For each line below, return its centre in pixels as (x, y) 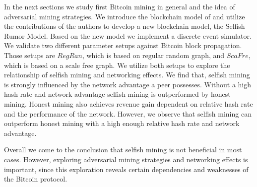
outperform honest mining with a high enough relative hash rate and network (122, 123)
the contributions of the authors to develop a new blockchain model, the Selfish (125, 26)
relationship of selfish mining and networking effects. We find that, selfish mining (127, 75)
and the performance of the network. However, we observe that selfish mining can (128, 113)
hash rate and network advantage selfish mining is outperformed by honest (117, 94)
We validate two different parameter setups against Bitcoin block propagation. (123, 45)
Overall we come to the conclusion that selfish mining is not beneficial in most (123, 150)
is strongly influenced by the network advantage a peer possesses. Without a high (128, 84)
